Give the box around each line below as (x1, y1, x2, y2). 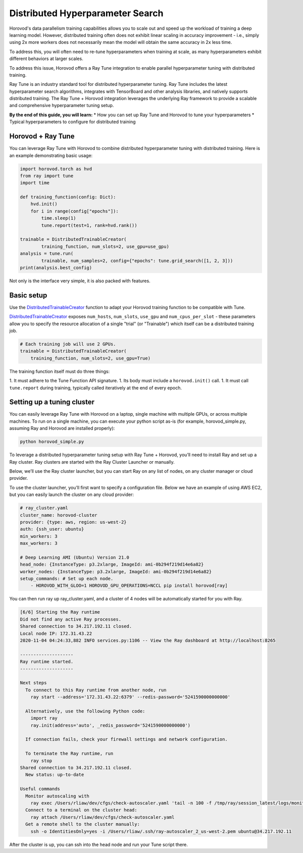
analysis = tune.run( (20, 250, 74, 257)
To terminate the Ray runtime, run (25, 750, 114, 757)
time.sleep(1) (41, 215, 76, 221)
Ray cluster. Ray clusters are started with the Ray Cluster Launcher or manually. (9, 459, 175, 465)
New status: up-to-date (25, 772, 84, 778)
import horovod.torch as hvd (20, 166, 92, 172)
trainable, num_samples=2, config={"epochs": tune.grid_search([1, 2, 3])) (41, 258, 233, 264)
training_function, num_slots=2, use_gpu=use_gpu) (41, 243, 169, 249)
